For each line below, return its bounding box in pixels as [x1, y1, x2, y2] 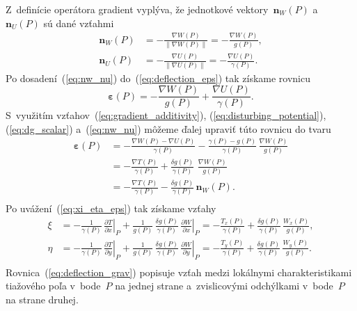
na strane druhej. [6, 292, 79, 306]
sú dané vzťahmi [43, 15, 114, 30]
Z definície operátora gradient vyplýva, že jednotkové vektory [6, 2, 269, 16]
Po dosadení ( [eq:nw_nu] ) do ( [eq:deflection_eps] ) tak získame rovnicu [6, 70, 311, 85]
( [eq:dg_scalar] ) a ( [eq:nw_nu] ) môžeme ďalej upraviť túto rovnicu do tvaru [6, 121, 331, 136]
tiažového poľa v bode [6, 278, 101, 293]
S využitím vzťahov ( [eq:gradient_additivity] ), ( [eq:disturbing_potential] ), [6, 108, 326, 122]
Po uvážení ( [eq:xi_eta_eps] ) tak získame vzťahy [6, 201, 216, 216]
